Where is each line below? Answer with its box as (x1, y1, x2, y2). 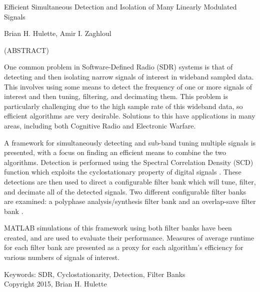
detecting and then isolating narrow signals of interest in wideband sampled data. (4, 71, 254, 81)
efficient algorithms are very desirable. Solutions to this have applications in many (4, 110, 255, 121)
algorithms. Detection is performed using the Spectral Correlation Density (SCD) (4, 156, 253, 167)
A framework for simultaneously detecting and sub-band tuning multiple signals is (4, 137, 256, 147)
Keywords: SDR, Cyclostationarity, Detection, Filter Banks (4, 268, 185, 279)
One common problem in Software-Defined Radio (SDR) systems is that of (4, 61, 233, 72)
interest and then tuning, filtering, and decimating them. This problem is (4, 91, 228, 101)
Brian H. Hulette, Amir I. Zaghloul (4, 28, 111, 38)
